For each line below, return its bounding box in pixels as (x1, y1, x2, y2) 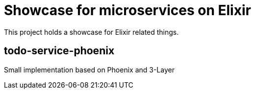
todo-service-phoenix (4, 45, 115, 57)
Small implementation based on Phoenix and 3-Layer (4, 65, 175, 74)
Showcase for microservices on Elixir (4, 2, 251, 19)
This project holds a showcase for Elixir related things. (4, 27, 179, 36)
